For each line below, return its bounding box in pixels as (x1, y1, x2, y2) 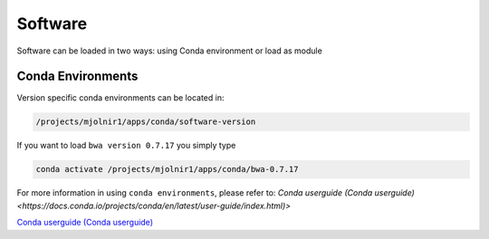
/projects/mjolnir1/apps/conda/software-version (35, 117, 256, 127)
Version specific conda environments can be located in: (16, 92, 225, 103)
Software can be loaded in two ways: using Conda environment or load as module (16, 45, 323, 56)
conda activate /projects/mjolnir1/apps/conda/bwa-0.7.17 (35, 164, 299, 175)
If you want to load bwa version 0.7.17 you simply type (16, 140, 236, 151)
